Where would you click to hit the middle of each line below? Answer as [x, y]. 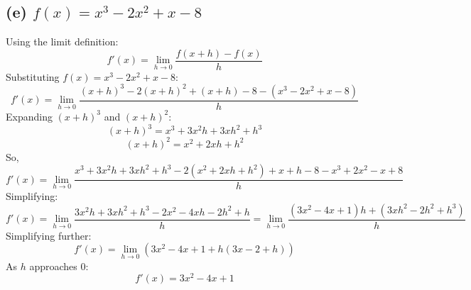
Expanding [29, 116]
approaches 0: [59, 266]
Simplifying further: [49, 235]
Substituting [33, 76]
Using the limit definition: [62, 41]
